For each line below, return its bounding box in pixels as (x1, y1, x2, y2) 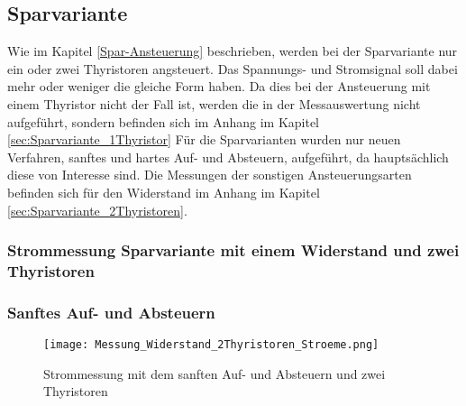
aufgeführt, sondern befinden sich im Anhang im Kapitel (7, 112, 320, 131)
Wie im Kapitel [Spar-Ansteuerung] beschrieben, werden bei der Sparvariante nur (7, 42, 458, 60)
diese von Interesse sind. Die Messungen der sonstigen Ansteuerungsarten (7, 165, 412, 184)
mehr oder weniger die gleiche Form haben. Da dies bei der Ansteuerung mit (7, 77, 431, 96)
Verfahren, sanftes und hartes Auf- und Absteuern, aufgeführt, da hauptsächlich (7, 147, 449, 166)
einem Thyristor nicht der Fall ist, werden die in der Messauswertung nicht (7, 94, 421, 113)
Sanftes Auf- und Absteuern (7, 300, 215, 323)
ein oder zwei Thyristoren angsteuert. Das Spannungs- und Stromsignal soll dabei (7, 59, 458, 78)
